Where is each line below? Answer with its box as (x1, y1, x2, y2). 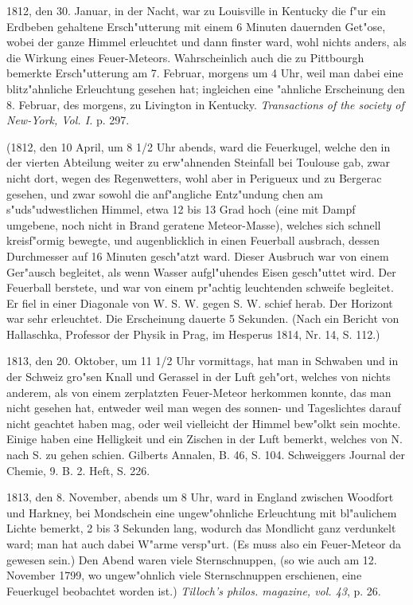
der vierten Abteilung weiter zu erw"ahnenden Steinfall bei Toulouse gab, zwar (6, 154, 390, 171)
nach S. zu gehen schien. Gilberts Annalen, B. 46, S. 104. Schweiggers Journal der (6, 446, 405, 463)
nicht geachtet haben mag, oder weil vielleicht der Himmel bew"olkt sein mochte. (6, 414, 401, 431)
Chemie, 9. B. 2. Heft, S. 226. (6, 462, 150, 478)
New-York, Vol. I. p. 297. (6, 112, 130, 128)
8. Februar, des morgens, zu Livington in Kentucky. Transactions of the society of (6, 96, 404, 112)
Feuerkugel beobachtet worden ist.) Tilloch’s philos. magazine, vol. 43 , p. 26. (6, 582, 381, 599)
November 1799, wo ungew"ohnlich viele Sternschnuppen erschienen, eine (6, 567, 362, 583)
